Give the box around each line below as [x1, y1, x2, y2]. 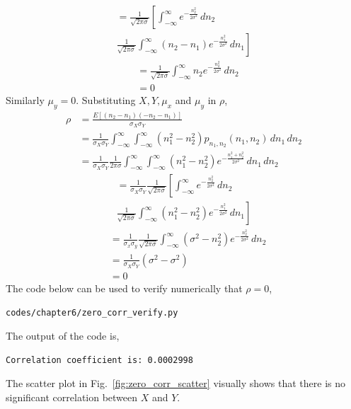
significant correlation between [6, 389, 138, 404]
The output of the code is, [6, 328, 120, 343]
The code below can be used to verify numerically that [6, 280, 243, 295]
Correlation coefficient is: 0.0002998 [6, 355, 193, 365]
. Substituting [76, 92, 136, 107]
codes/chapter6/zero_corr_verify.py [6, 307, 178, 318]
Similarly [6, 92, 45, 107]
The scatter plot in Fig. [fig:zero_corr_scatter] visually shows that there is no [6, 376, 345, 391]
